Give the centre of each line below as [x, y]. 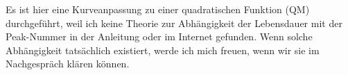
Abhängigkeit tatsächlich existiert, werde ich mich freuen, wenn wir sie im [163, 50]
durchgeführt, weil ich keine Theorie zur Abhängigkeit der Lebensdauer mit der [174, 23]
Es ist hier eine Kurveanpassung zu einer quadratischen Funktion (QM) [158, 9]
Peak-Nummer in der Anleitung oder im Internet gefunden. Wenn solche [159, 36]
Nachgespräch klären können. [68, 64]
